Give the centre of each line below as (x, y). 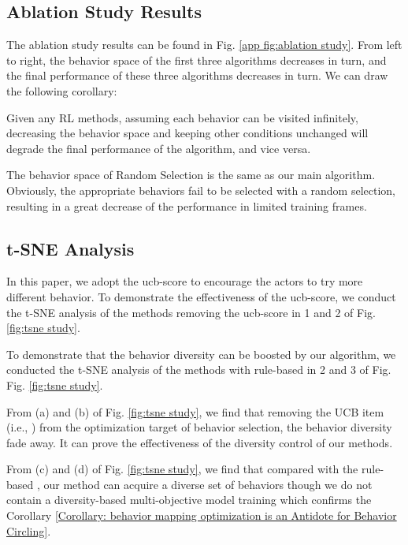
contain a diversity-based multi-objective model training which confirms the (189, 500)
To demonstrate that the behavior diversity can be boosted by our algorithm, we (201, 354)
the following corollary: (62, 90)
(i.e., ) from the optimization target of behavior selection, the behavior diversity (199, 427)
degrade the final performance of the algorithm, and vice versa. (159, 148)
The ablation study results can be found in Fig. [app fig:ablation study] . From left (204, 45)
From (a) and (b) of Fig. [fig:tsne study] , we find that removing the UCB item (195, 411)
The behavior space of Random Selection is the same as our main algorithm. (191, 175)
